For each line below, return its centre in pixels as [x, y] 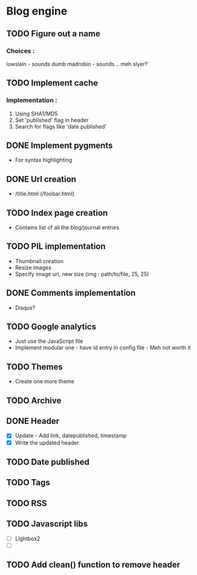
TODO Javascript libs [47, 524]
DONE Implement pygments [60, 145]
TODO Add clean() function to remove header [93, 565]
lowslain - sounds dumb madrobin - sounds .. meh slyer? [77, 64]
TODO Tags [28, 483]
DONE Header [33, 421]
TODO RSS [27, 503]
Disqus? [25, 308]
